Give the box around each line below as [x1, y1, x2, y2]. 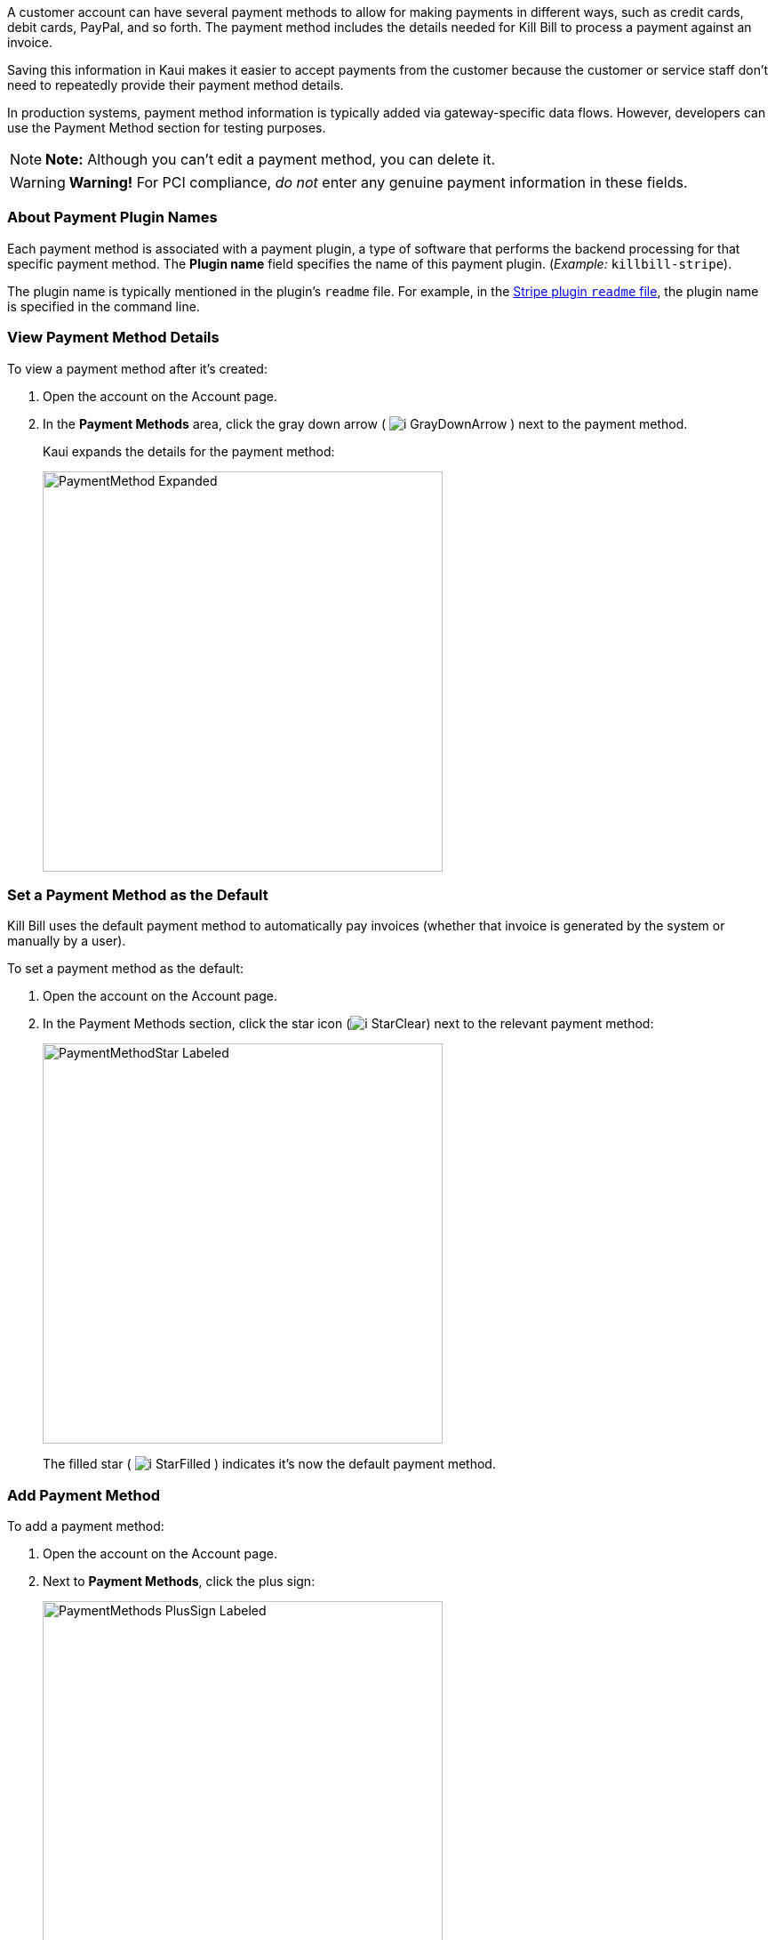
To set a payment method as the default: [7, 961, 244, 977]
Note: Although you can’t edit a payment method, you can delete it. [45, 150, 496, 168]
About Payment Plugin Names [7, 208, 218, 227]
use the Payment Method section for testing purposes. [7, 120, 326, 135]
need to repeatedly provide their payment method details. [7, 77, 344, 93]
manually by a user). [7, 933, 126, 949]
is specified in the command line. [7, 298, 200, 314]
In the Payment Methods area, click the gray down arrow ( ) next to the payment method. [43, 415, 688, 431]
